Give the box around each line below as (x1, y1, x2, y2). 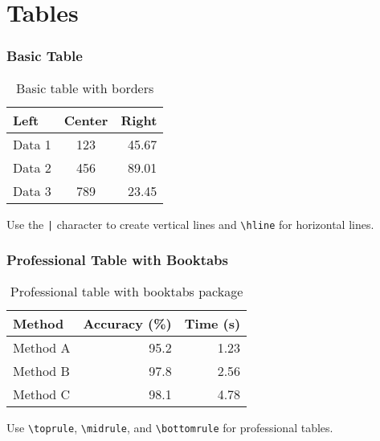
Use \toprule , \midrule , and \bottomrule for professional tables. (6, 419, 333, 436)
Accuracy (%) (83, 314, 172, 333)
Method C (13, 385, 71, 404)
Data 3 (13, 181, 51, 200)
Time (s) (184, 314, 241, 333)
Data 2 (13, 157, 51, 177)
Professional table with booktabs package (10, 282, 243, 301)
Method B (13, 361, 70, 381)
